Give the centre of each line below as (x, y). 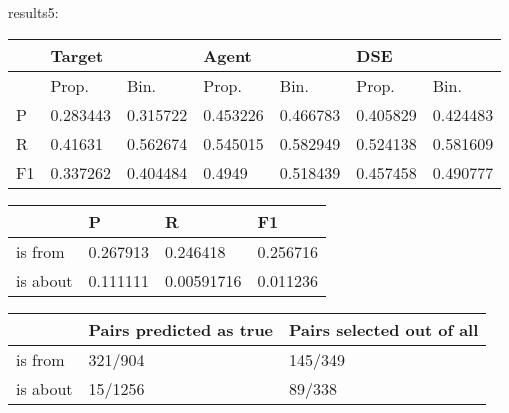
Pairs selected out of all (384, 329)
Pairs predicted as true (181, 329)
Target (77, 55)
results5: (33, 12)
